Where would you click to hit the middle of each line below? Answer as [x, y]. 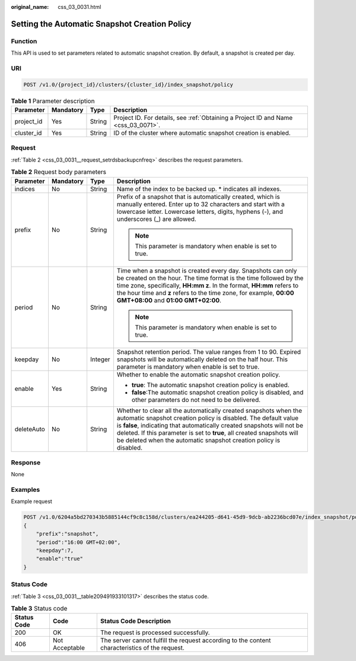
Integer [100, 359]
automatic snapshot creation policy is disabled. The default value [208, 418]
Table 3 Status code [39, 609]
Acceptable [69, 648]
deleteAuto [30, 429]
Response [26, 462]
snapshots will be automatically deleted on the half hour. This [202, 359]
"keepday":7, [55, 551]
